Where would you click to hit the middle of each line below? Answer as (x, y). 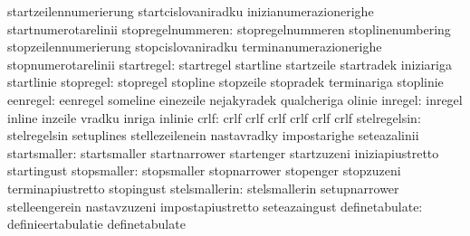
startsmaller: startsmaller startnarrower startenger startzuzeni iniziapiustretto (223, 152)
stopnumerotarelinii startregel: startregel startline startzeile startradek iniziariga (230, 64)
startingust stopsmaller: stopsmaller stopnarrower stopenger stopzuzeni (204, 170)
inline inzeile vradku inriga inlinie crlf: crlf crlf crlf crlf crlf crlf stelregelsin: (214, 117)
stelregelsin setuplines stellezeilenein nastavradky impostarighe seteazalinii (213, 135)
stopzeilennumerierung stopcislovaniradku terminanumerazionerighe (195, 47)
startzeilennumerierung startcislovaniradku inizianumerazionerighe (191, 11)
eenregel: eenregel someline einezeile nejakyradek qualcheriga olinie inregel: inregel (235, 99)
